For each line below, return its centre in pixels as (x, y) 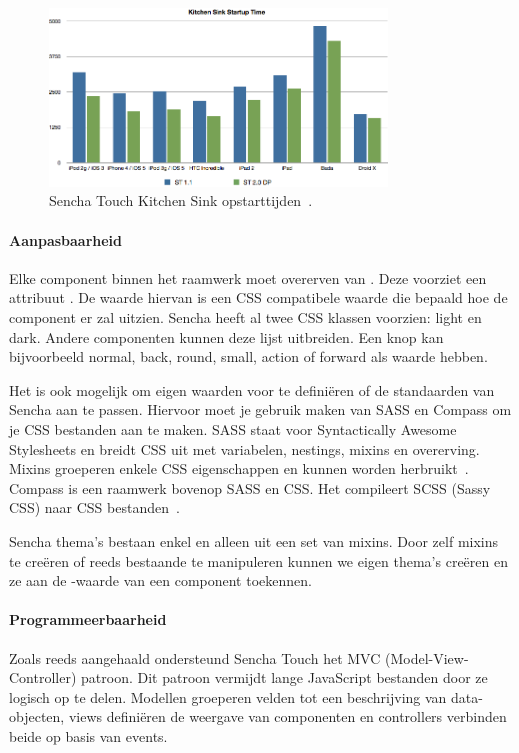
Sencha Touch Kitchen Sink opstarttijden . (181, 200)
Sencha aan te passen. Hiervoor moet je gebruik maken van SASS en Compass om (260, 409)
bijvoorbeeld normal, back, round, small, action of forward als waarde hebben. (248, 356)
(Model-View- (426, 657)
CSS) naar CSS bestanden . (94, 507)
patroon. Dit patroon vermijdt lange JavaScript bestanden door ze (284, 677)
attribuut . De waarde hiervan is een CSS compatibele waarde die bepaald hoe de (258, 297)
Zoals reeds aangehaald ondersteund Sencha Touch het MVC (195, 657)
